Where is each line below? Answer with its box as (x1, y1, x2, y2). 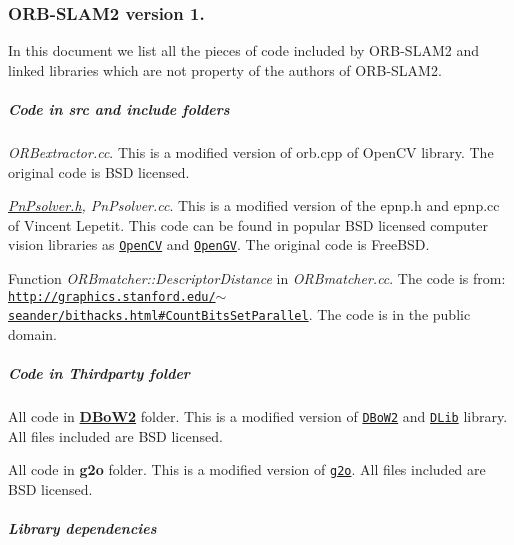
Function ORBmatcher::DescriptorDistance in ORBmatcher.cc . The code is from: (8, 268, 506, 288)
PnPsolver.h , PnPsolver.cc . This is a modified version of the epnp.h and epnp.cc (8, 195, 500, 216)
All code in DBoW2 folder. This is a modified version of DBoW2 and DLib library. (8, 406, 508, 427)
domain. (8, 323, 58, 344)
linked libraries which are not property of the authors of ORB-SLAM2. (8, 59, 442, 80)
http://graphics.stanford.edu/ (8, 289, 216, 304)
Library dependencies (8, 518, 157, 539)
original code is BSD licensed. (8, 161, 190, 182)
